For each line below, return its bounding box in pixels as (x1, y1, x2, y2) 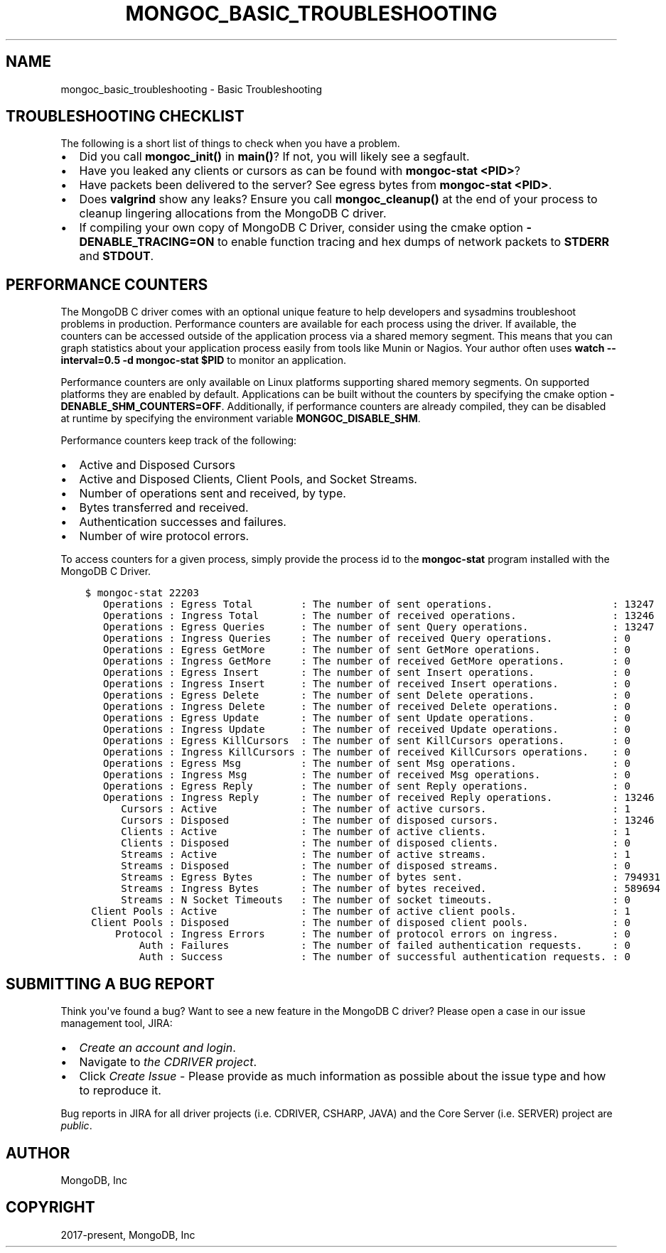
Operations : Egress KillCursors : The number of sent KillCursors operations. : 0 (103, 735, 630, 747)
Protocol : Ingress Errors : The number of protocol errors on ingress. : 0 (114, 928, 630, 940)
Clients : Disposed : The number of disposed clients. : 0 (121, 837, 630, 849)
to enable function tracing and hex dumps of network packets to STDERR (217, 235, 609, 249)
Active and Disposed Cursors (79, 458, 236, 473)
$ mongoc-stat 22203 (85, 587, 199, 599)
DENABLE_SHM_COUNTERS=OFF (60, 400, 222, 413)
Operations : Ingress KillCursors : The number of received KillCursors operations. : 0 (103, 746, 630, 758)
